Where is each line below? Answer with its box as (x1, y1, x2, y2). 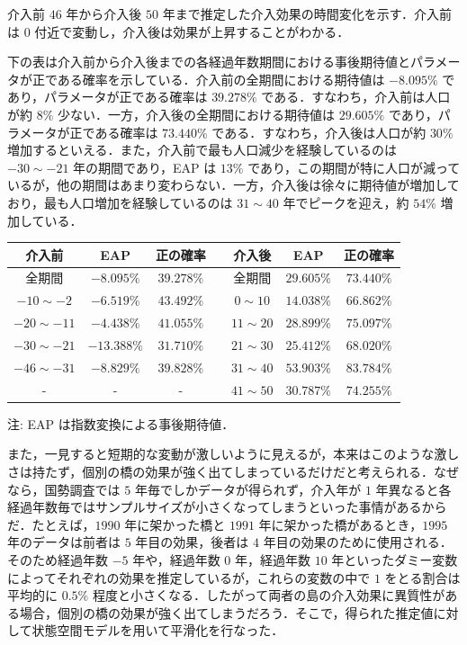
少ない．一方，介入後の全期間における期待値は (58, 104, 336, 123)
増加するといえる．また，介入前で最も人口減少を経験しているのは (7, 140, 397, 159)
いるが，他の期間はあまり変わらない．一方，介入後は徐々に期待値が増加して (7, 175, 460, 194)
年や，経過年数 (132, 550, 220, 569)
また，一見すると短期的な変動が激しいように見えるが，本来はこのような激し (7, 444, 460, 463)
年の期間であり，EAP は (73, 157, 217, 176)
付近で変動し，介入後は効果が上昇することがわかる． (34, 22, 350, 40)
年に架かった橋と (124, 515, 226, 533)
